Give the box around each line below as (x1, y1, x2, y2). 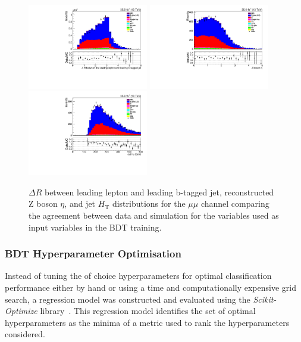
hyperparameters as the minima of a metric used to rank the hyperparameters (5, 316, 290, 328)
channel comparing (200, 197, 269, 210)
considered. (5, 328, 45, 340)
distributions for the (112, 197, 186, 210)
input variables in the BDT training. (29, 220, 162, 233)
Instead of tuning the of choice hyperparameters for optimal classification (5, 269, 272, 282)
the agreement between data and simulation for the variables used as (29, 209, 279, 222)
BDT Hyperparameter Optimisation (5, 246, 181, 261)
